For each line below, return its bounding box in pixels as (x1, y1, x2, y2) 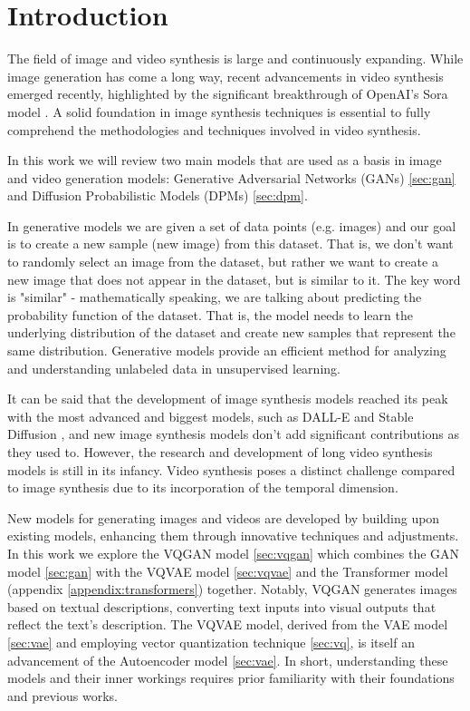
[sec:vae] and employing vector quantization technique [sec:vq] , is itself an (7, 632, 415, 651)
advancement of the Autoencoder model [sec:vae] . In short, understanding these (7, 650, 448, 669)
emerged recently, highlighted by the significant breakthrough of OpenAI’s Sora (7, 84, 448, 103)
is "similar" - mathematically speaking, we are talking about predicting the (7, 287, 422, 307)
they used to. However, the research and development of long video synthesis (7, 443, 433, 461)
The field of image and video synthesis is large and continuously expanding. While (7, 49, 464, 68)
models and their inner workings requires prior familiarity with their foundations (7, 668, 455, 687)
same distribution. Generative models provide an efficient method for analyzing (7, 341, 446, 360)
